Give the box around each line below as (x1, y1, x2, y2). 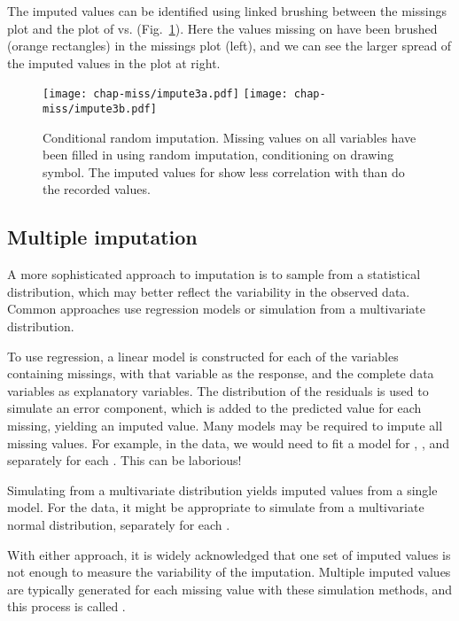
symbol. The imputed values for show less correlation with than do (43, 162, 405, 181)
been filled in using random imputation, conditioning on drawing (43, 145, 394, 164)
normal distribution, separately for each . (7, 515, 230, 533)
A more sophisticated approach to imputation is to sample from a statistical (7, 265, 421, 283)
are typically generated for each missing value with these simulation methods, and (7, 579, 453, 598)
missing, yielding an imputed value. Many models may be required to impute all (7, 416, 443, 435)
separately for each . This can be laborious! (7, 451, 242, 470)
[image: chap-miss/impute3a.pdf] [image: (43, 88, 288, 101)
